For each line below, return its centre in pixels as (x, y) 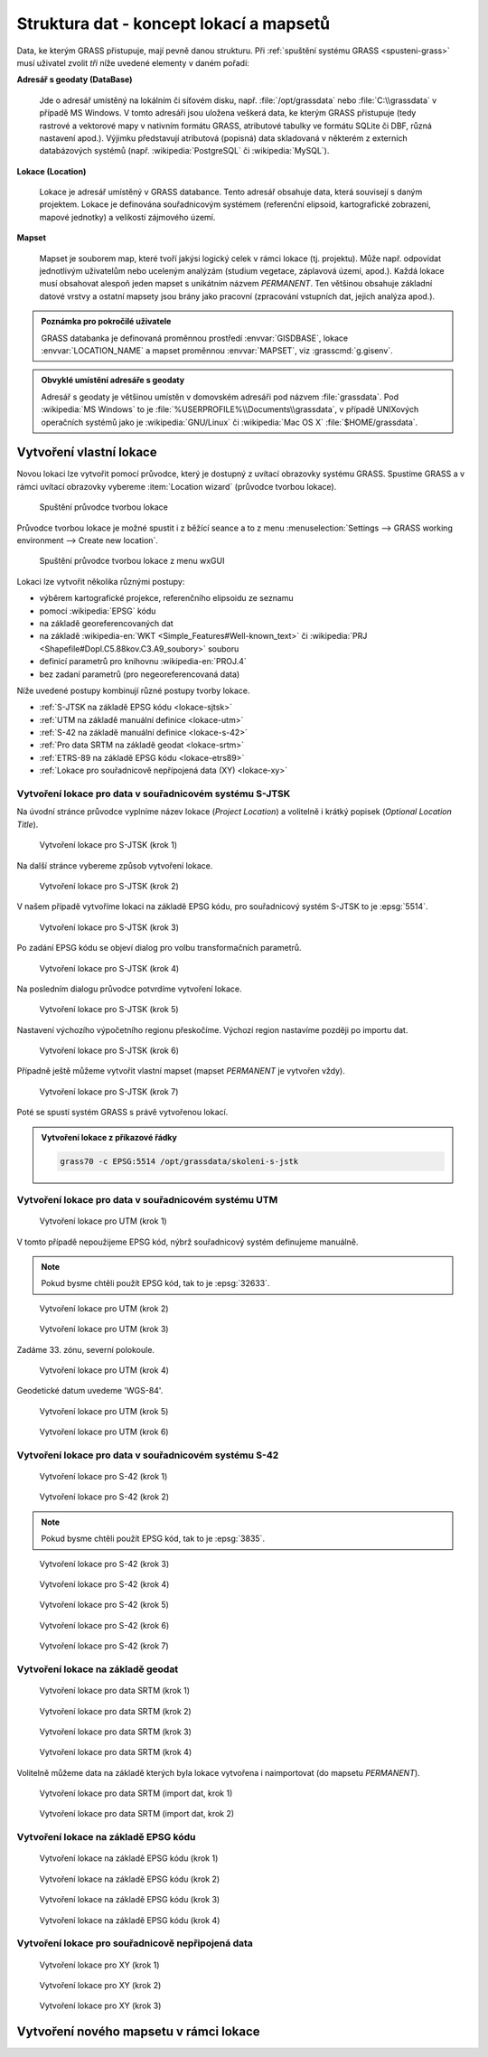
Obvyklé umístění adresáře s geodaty (113, 380)
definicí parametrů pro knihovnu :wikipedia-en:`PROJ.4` (143, 662)
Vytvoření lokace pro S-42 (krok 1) (103, 1477)
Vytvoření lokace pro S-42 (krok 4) (104, 1584)
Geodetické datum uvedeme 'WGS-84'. (90, 1391)
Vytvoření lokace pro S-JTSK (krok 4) (109, 968)
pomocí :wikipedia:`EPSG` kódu (98, 611)
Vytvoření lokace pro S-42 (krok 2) (104, 1497)
